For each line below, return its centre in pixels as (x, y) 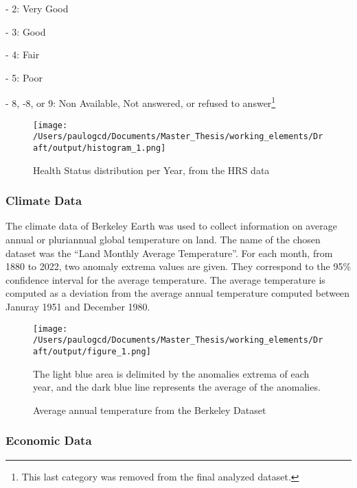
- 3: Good (26, 31)
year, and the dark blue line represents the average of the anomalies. (177, 387)
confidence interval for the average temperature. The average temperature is (165, 279)
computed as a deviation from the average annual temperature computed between (178, 293)
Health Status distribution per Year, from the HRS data (151, 170)
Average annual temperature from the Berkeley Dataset (150, 410)
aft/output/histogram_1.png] (100, 148)
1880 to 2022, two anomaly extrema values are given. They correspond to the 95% (178, 266)
